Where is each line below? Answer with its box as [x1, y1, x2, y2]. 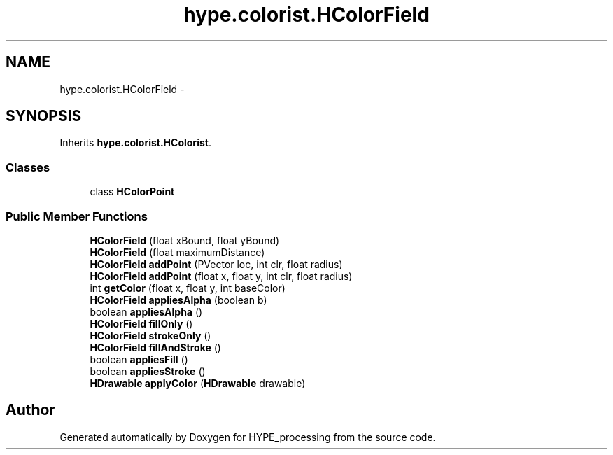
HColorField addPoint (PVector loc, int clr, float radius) [90, 258, 343, 270]
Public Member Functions [6, 209, 148, 223]
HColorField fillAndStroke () [90, 341, 221, 353]
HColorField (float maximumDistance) [90, 246, 265, 258]
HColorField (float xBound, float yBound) [90, 234, 280, 246]
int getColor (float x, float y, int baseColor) [90, 281, 286, 294]
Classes [6, 160, 50, 174]
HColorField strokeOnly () [90, 329, 211, 342]
